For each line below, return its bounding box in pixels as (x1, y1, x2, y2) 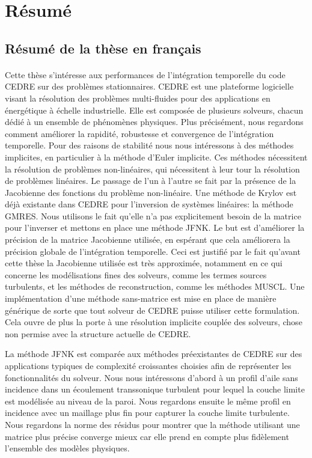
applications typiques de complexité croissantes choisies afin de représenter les (5, 359, 292, 371)
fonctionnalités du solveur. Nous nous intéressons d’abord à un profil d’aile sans (5, 371, 298, 383)
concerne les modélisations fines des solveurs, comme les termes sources (5, 268, 267, 281)
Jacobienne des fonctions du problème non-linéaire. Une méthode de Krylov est (5, 186, 297, 198)
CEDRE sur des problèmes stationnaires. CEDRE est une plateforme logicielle (5, 80, 294, 93)
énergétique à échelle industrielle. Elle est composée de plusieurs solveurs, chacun (5, 103, 304, 116)
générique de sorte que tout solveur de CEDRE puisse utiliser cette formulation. (5, 304, 300, 316)
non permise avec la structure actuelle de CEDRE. (5, 327, 191, 340)
